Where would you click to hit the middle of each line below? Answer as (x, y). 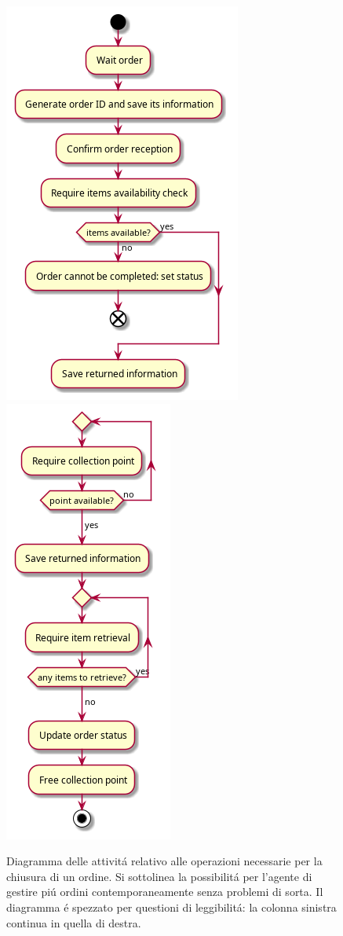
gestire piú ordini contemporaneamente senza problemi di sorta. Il (165, 892)
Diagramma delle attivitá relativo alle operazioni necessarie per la (164, 861)
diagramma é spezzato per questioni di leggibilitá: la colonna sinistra (171, 907)
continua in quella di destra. (74, 922)
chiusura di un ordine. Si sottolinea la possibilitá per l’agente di (159, 876)
